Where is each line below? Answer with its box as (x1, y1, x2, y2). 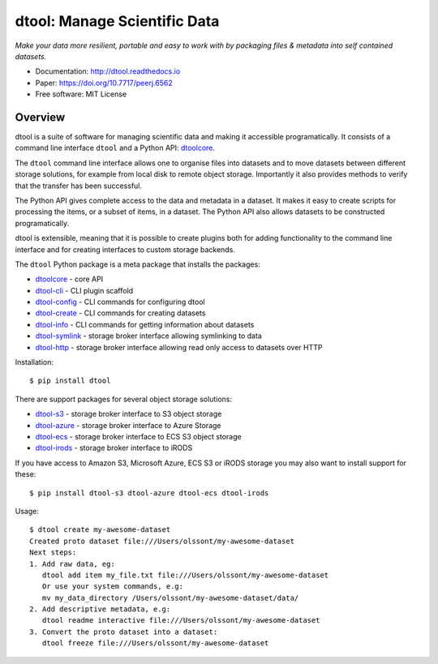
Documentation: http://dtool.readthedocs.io (35, 66, 181, 76)
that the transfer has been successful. (15, 181, 142, 191)
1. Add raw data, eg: (29, 559, 115, 568)
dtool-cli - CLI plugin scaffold (35, 285, 134, 295)
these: (15, 469, 36, 479)
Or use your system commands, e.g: (41, 582, 184, 591)
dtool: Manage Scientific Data (15, 12, 220, 30)
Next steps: (29, 548, 77, 557)
